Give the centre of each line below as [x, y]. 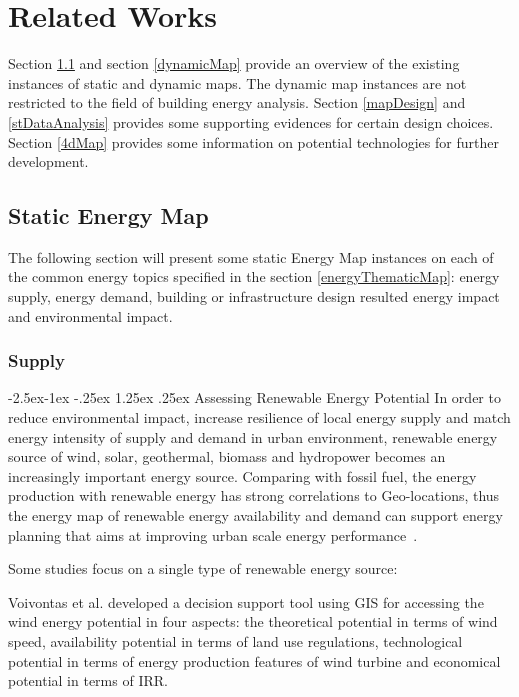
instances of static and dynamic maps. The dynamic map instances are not [237, 82]
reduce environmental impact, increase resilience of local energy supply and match [259, 417]
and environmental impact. [90, 315]
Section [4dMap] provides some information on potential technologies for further [253, 141]
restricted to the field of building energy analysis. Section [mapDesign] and [237, 102]
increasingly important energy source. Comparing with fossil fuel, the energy [242, 475]
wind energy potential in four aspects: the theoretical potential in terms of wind [253, 621]
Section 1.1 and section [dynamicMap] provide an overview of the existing [234, 63]
